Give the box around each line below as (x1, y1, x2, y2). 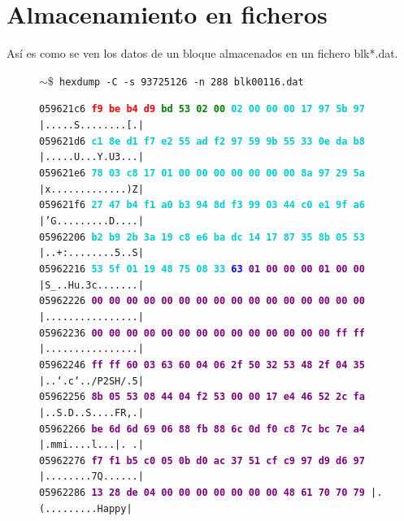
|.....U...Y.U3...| (39, 151, 144, 163)
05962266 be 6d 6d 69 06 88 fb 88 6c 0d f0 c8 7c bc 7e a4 (39, 423, 365, 435)
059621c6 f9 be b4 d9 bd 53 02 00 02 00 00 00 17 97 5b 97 (39, 103, 365, 115)
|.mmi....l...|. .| (39, 439, 144, 451)
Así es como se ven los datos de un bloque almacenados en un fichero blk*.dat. (7, 45, 398, 62)
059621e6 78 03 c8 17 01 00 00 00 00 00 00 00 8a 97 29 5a (39, 167, 365, 179)
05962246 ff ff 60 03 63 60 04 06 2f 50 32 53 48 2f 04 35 (39, 358, 365, 371)
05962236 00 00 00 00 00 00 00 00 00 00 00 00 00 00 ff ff (39, 327, 365, 339)
